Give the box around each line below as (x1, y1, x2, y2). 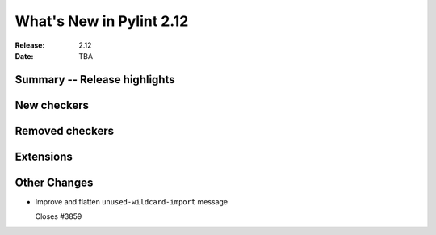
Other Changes (15, 175, 94, 189)
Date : (15, 51, 34, 61)
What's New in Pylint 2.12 (15, 12, 189, 30)
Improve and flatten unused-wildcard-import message (35, 196, 228, 206)
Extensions (15, 149, 73, 163)
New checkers (15, 98, 89, 112)
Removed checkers (15, 124, 115, 137)
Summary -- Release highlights (15, 73, 175, 86)
